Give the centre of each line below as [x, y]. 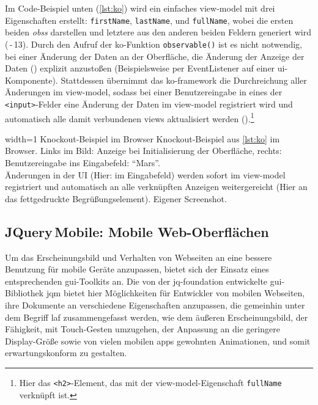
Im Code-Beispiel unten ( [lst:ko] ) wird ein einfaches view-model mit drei [140, 8]
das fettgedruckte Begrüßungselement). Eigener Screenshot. [116, 198]
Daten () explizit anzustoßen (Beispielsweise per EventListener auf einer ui [145, 68]
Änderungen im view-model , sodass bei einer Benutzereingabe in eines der [144, 92]
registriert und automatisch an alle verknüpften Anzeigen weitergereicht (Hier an [156, 187]
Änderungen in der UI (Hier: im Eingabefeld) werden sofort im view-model [145, 174]
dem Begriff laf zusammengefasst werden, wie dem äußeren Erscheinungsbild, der [157, 317]
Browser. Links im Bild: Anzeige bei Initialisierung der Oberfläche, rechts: [143, 151]
